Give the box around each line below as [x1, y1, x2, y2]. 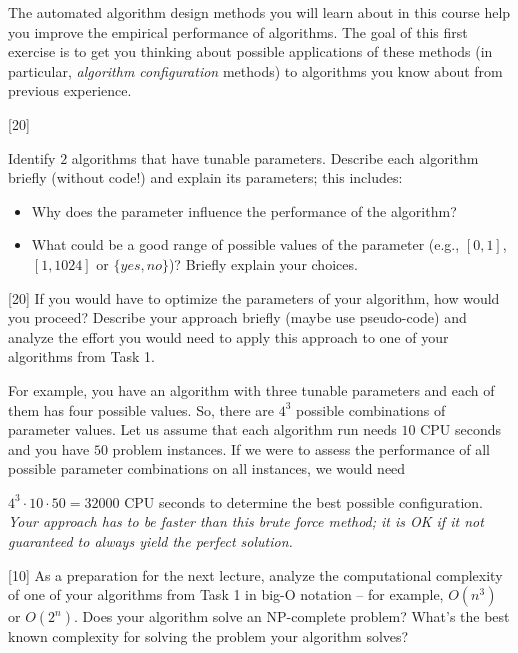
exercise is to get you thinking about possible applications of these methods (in [8, 41, 493, 62]
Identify [8, 147, 56, 168]
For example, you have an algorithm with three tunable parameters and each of [8, 379, 495, 400]
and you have [8, 438, 90, 459]
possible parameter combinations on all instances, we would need [8, 458, 406, 479]
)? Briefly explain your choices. [168, 253, 358, 274]
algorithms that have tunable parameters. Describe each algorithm [71, 147, 479, 168]
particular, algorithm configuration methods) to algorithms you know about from [8, 60, 503, 81]
